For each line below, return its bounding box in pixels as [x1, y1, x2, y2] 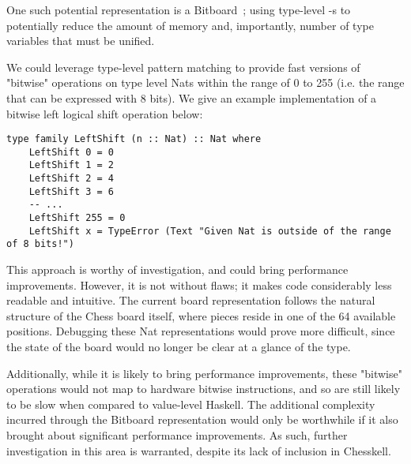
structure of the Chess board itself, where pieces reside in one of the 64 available [6, 307, 396, 324]
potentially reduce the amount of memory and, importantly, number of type [6, 17, 374, 33]
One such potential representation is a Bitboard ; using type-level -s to [6, 2, 351, 17]
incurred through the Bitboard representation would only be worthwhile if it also [6, 411, 398, 428]
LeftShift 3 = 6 [28, 185, 115, 197]
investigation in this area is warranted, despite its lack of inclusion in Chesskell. [6, 442, 391, 458]
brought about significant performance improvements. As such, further [6, 427, 348, 443]
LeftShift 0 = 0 [28, 146, 115, 158]
